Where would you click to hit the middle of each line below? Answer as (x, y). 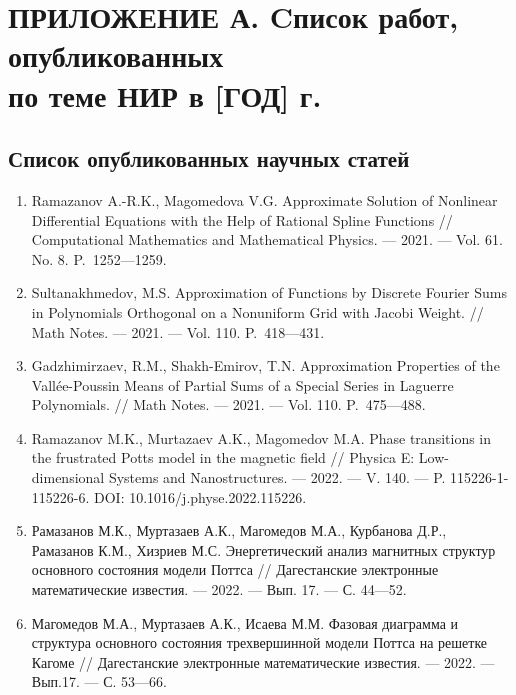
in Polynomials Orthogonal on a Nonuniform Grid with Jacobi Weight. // (257, 311)
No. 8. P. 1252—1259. (99, 258)
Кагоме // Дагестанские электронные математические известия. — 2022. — (263, 661)
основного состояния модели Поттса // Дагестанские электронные (235, 569)
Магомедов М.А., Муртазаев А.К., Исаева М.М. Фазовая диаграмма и (245, 622)
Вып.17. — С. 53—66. (99, 681)
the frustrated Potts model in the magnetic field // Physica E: (223, 457)
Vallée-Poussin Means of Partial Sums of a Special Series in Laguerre (242, 384)
